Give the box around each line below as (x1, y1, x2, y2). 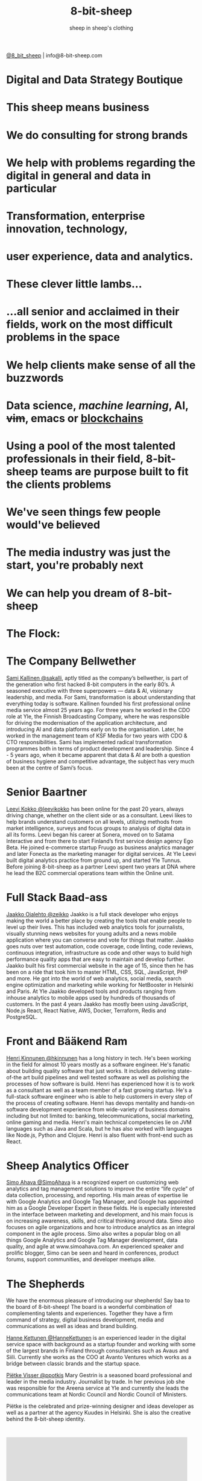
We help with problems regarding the (6, 156, 196, 170)
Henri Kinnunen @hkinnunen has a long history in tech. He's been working (6, 1054, 191, 1061)
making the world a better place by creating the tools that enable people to (6, 917, 192, 924)
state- (177, 1067, 192, 1075)
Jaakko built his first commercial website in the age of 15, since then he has (6, 962, 194, 969)
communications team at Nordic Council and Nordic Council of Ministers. (6, 1391, 188, 1398)
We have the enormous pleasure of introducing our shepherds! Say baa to (6, 1297, 190, 1304)
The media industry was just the (6, 545, 171, 559)
